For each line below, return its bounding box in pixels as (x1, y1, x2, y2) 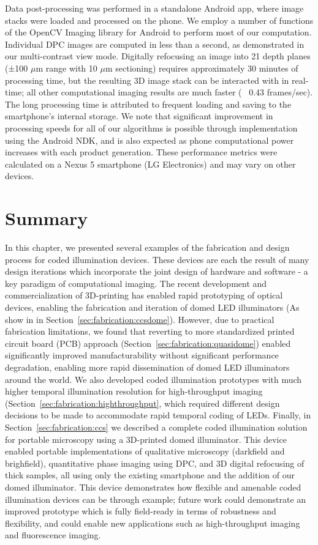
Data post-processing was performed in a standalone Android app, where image (5, 2, 304, 14)
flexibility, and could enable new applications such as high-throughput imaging (5, 516, 300, 529)
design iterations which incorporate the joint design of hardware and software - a (5, 265, 308, 278)
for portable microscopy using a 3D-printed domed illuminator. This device (5, 432, 287, 445)
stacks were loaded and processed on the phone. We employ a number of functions (5, 13, 314, 26)
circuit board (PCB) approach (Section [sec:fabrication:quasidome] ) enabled (5, 336, 291, 349)
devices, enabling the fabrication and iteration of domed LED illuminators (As (5, 301, 300, 313)
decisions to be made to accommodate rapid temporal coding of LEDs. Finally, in (5, 409, 311, 421)
